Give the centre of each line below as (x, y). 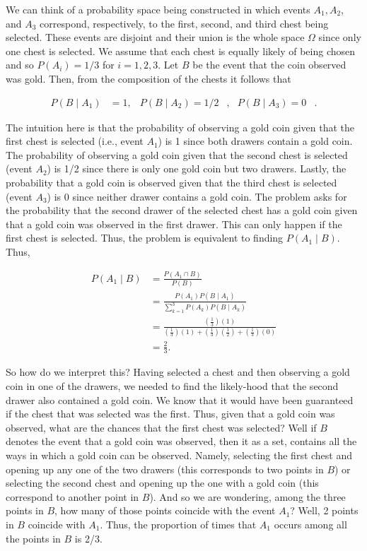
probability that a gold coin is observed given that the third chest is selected (171, 182)
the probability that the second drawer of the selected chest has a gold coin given (182, 210)
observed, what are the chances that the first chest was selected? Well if (161, 427)
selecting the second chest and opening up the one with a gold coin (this (162, 483)
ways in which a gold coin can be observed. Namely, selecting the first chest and (179, 455)
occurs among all (310, 524)
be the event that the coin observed (269, 65)
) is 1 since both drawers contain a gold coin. (255, 141)
